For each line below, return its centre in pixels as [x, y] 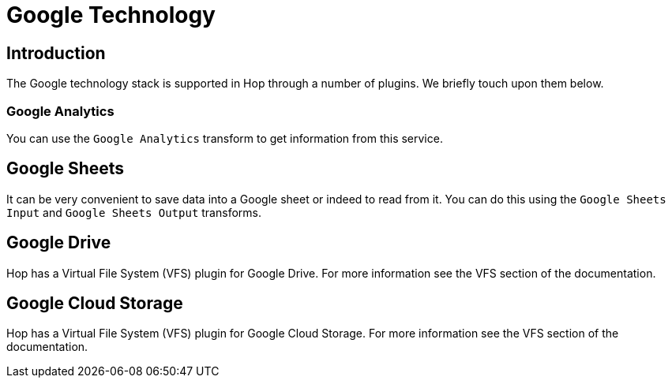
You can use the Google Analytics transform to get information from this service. [225, 138]
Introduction [56, 53]
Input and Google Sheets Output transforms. [134, 212]
